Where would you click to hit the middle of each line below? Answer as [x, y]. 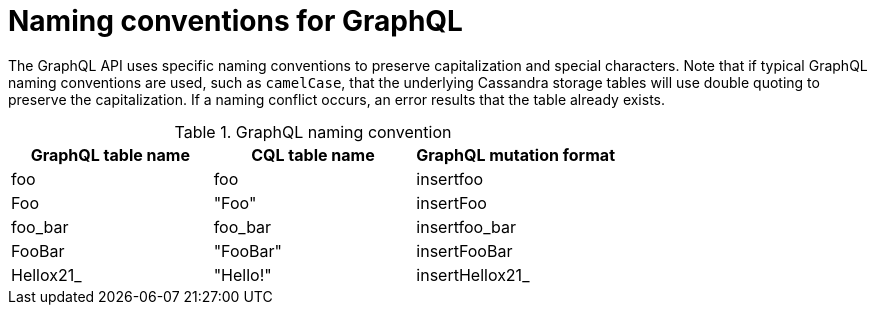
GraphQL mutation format [515, 154]
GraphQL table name [110, 154]
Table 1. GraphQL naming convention [313, 131]
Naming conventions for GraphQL [235, 21]
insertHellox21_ [473, 274]
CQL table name [313, 154]
